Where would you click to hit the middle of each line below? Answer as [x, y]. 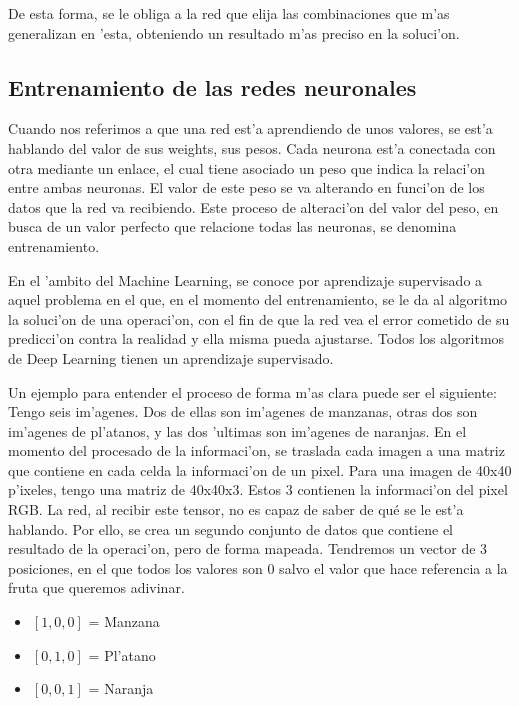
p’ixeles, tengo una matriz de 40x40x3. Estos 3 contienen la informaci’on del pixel [258, 489]
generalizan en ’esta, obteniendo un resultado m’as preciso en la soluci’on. [234, 32]
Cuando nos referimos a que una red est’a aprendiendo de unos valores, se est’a [250, 128]
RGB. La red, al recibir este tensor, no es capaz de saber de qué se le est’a [236, 509]
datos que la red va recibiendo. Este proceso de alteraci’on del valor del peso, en [253, 206]
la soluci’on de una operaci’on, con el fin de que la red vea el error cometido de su [259, 318]
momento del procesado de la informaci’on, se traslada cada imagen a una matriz [256, 450]
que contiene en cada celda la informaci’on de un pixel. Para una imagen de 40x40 [260, 469]
